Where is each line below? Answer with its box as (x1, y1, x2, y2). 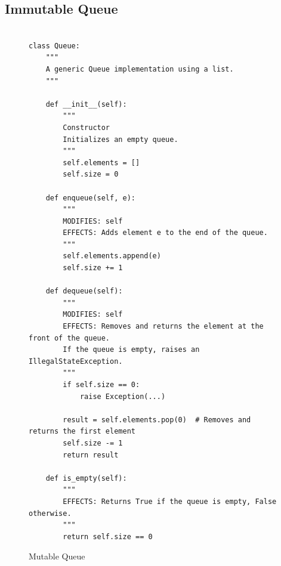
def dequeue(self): (45, 287, 123, 296)
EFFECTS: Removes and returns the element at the (63, 322, 264, 331)
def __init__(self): (45, 100, 127, 109)
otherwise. (29, 509, 72, 518)
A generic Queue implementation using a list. (45, 64, 234, 73)
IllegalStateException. (29, 357, 123, 366)
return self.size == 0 (63, 532, 153, 541)
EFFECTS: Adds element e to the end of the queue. (63, 228, 268, 237)
